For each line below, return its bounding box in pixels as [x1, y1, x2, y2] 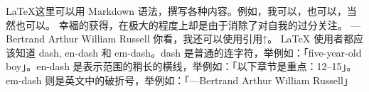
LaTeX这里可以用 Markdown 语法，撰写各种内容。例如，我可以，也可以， [6, 4, 347, 18]
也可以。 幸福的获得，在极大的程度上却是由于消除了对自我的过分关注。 [15, 17, 348, 32]
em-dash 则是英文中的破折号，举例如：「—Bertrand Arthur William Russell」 [6, 72, 353, 87]
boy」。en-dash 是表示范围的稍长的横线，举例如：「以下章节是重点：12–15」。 [6, 59, 357, 74]
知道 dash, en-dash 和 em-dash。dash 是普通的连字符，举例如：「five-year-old [15, 45, 362, 59]
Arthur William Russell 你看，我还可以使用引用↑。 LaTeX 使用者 [48, 31, 343, 46]
